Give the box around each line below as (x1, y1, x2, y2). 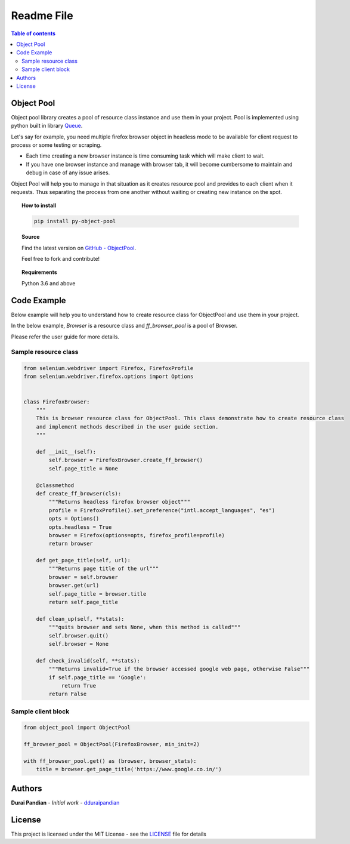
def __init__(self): (36, 448, 97, 455)
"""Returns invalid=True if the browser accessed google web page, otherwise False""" (48, 666, 310, 673)
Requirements (21, 269, 58, 276)
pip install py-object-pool (33, 218, 116, 225)
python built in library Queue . (11, 122, 83, 130)
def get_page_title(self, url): (36, 557, 131, 564)
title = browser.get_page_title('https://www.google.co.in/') (36, 766, 222, 773)
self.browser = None (48, 640, 109, 647)
